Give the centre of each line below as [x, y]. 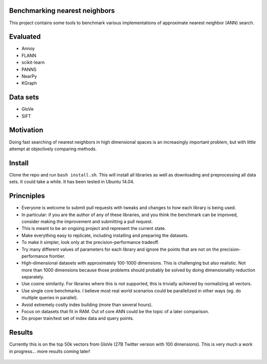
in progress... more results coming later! [50, 351]
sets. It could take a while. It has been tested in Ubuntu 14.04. [72, 182]
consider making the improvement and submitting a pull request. [87, 221]
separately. [33, 277]
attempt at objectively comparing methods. [53, 149]
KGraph [29, 83]
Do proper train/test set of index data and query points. [78, 318]
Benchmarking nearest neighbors [62, 11]
